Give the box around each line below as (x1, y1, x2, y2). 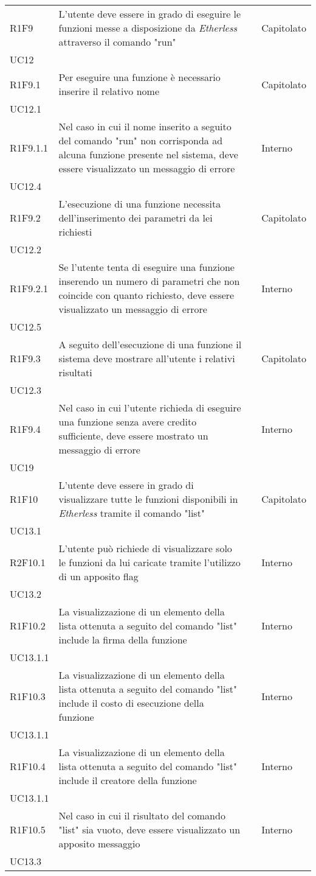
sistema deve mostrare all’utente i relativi (58, 351, 235, 365)
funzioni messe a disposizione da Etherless (58, 21, 238, 35)
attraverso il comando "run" (58, 35, 176, 49)
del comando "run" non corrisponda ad (58, 133, 223, 147)
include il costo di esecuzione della (58, 696, 204, 710)
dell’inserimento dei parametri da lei (58, 211, 213, 225)
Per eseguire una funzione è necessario (58, 70, 221, 84)
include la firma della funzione (58, 632, 187, 646)
